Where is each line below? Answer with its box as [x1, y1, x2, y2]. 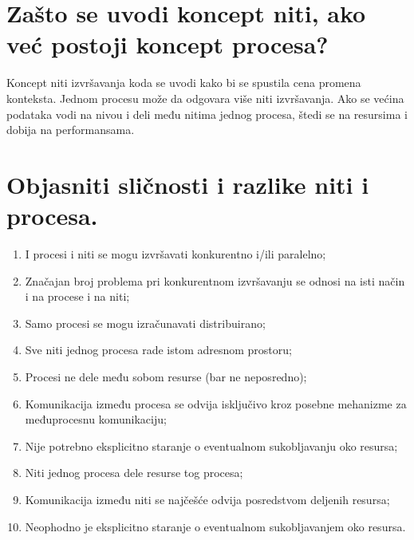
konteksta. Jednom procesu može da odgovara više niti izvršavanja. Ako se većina [6, 89, 404, 106]
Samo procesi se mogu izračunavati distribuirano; [25, 314, 266, 331]
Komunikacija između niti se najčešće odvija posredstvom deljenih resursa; [25, 491, 390, 507]
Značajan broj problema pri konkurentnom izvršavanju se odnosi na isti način [25, 272, 405, 289]
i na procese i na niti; [25, 288, 130, 305]
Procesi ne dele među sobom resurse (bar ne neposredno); [25, 368, 307, 384]
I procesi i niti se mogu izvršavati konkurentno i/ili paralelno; [25, 246, 326, 262]
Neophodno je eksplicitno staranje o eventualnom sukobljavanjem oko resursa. [25, 518, 406, 534]
